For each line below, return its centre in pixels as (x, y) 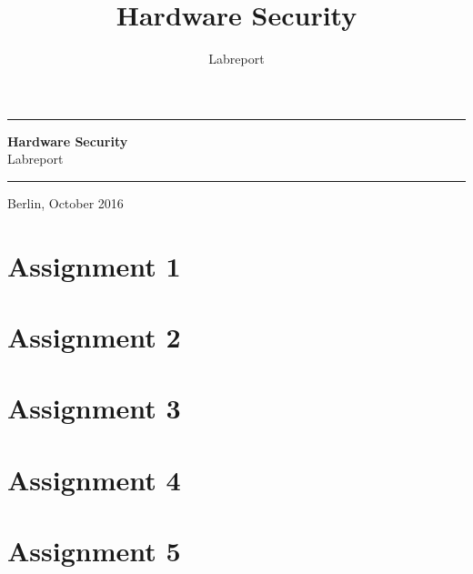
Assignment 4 (94, 479)
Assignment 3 (94, 408)
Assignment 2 (94, 337)
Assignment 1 (94, 265)
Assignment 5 (94, 551)
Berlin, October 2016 (65, 202)
